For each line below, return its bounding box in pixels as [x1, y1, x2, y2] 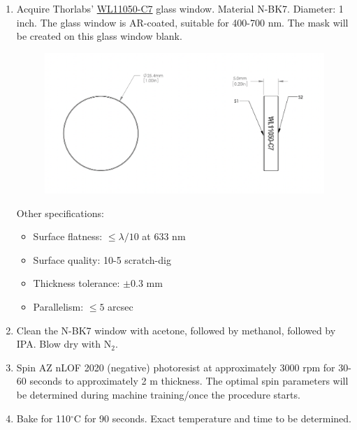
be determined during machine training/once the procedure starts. [16, 387, 300, 401]
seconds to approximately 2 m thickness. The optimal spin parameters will [29, 373, 349, 388]
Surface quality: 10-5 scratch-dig [33, 252, 171, 267]
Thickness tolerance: [33, 276, 120, 290]
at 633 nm [142, 229, 186, 244]
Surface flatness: [33, 229, 103, 244]
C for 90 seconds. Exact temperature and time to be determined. [73, 410, 352, 425]
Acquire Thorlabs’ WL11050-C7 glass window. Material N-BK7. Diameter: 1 [16, 1, 344, 15]
